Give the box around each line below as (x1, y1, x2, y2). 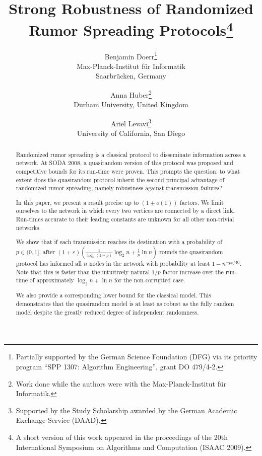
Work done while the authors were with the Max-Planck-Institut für (16, 378, 227, 389)
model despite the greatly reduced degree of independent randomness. (16, 308, 199, 316)
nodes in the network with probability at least (89, 259, 210, 267)
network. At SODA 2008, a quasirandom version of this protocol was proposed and (16, 159, 233, 167)
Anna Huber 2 (110, 88, 152, 100)
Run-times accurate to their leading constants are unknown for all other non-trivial (16, 215, 234, 223)
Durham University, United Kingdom (74, 99, 188, 110)
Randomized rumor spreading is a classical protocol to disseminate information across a (16, 150, 246, 159)
